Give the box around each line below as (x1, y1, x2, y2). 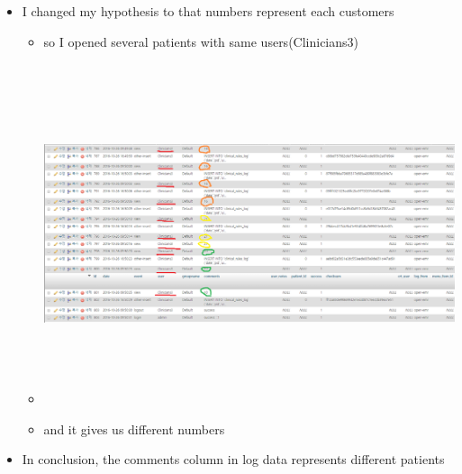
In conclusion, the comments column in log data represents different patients (22, 450, 445, 469)
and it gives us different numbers (43, 419, 225, 438)
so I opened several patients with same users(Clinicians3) (43, 32, 359, 50)
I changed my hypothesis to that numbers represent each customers (22, 2, 394, 20)
